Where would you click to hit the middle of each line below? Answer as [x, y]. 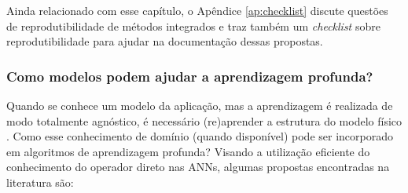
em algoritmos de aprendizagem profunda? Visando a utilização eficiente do [188, 151]
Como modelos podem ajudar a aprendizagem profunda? [190, 76]
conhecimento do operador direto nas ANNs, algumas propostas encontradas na [198, 167]
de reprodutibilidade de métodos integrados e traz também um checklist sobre [193, 25]
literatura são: [40, 182]
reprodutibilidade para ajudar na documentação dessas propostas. [165, 41]
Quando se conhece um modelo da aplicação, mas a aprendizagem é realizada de [200, 105]
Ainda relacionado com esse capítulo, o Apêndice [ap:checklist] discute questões [197, 10]
